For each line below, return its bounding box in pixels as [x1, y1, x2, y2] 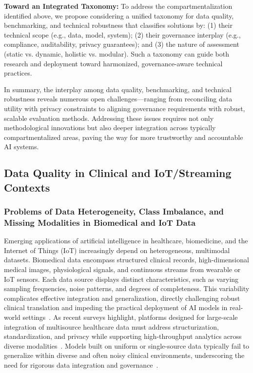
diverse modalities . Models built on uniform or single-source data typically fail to [4, 340, 250, 351]
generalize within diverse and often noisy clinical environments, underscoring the [4, 350, 245, 360]
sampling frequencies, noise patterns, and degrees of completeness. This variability [4, 283, 250, 294]
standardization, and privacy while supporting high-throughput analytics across [4, 331, 242, 341]
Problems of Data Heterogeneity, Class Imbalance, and [4, 205, 224, 217]
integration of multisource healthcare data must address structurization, [4, 321, 219, 332]
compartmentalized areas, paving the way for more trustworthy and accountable [4, 132, 243, 142]
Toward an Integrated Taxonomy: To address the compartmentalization [4, 1, 233, 11]
